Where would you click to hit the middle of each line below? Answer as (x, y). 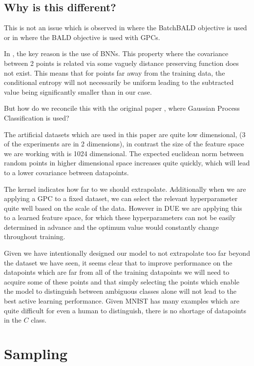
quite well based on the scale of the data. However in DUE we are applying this (123, 208)
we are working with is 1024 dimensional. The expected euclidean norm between (124, 153)
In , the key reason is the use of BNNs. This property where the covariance (116, 53)
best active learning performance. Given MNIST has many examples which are (122, 301)
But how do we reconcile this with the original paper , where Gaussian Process (122, 108)
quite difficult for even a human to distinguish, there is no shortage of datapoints (125, 310)
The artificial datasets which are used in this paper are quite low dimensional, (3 (125, 134)
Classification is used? (37, 117)
